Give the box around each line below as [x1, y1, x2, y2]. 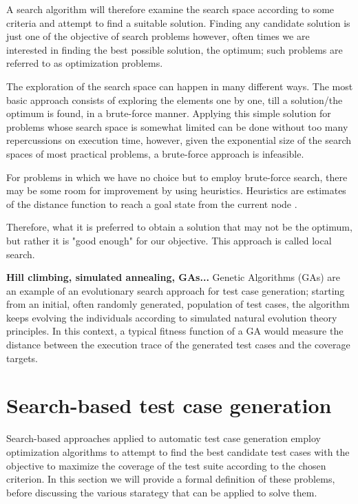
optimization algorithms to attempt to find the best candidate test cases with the [6, 444, 350, 459]
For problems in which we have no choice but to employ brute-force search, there [6, 169, 348, 184]
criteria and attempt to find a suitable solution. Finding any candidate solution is [6, 15, 350, 30]
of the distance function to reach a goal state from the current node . [6, 196, 297, 211]
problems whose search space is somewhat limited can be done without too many [6, 119, 348, 134]
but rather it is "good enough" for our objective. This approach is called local [6, 233, 332, 247]
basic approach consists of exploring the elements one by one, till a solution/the [6, 92, 343, 107]
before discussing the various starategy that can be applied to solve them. [6, 485, 317, 499]
